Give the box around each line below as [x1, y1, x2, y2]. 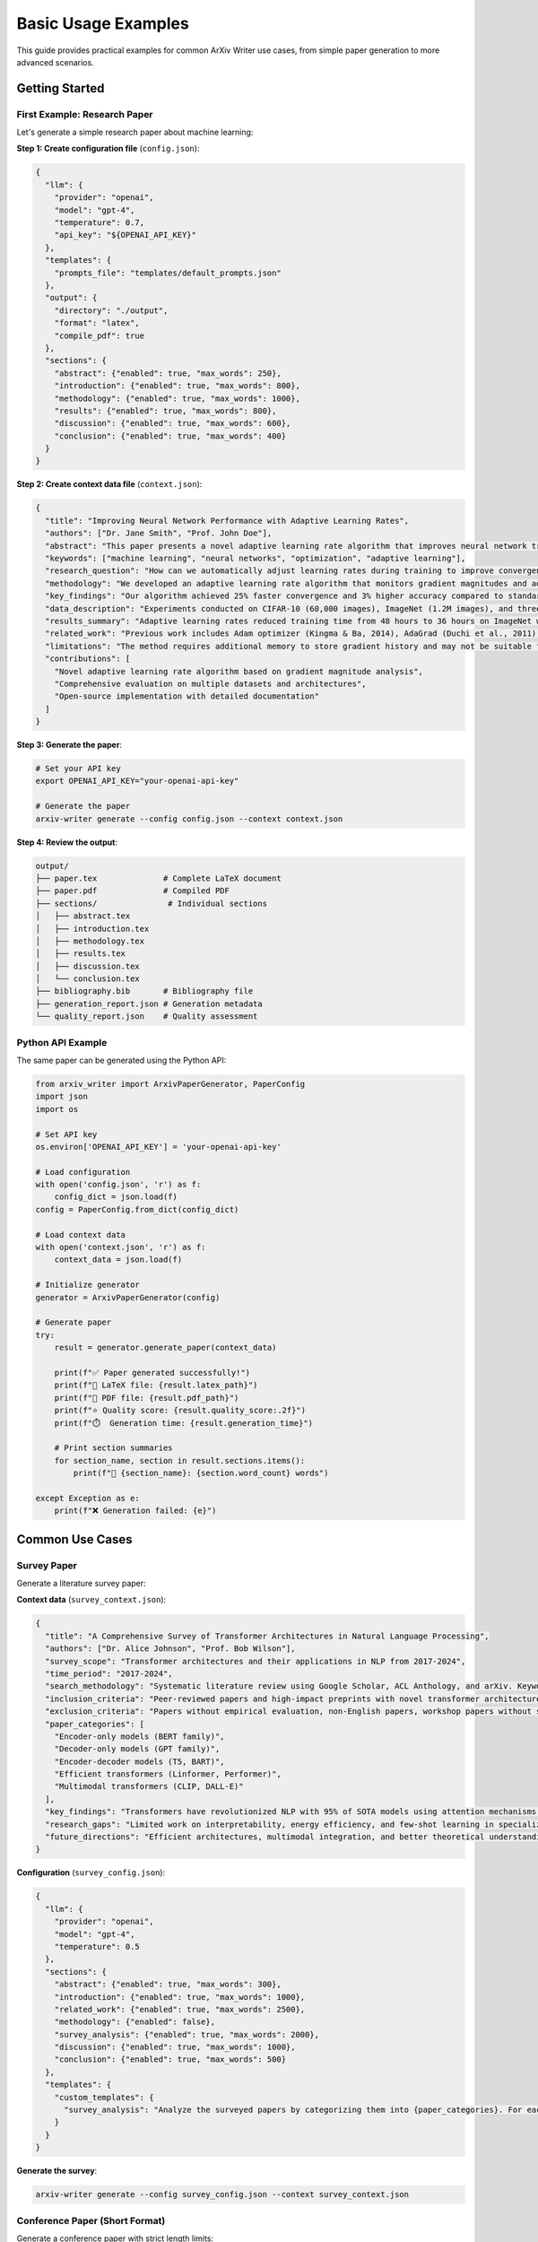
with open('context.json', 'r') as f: [35, 1242, 206, 1253]
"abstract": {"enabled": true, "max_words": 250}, [54, 368, 282, 378]
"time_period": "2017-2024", [45, 1668, 174, 1679]
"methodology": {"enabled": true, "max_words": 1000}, [54, 393, 300, 404]
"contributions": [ [45, 654, 131, 664]
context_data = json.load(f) [54, 1255, 183, 1264]
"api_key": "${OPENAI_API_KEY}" [54, 230, 197, 240]
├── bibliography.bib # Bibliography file [35, 986, 254, 996]
